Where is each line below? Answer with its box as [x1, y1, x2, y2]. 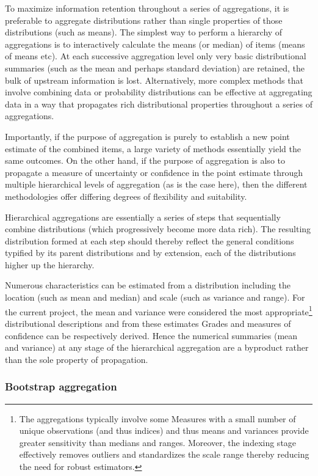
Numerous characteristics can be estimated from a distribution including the [5, 279, 291, 291]
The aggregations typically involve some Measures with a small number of [19, 412, 296, 425]
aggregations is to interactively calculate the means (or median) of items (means [5, 37, 305, 50]
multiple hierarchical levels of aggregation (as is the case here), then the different [5, 178, 308, 191]
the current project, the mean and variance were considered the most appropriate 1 [5, 303, 313, 318]
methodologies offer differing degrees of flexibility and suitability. [5, 189, 247, 202]
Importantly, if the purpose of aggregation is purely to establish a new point [5, 130, 290, 142]
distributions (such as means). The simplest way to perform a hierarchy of [5, 26, 283, 38]
